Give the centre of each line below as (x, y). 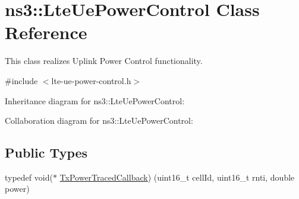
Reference (46, 32)
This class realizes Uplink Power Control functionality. (104, 61)
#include (21, 80)
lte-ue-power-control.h (91, 80)
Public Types (46, 153)
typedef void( (29, 177)
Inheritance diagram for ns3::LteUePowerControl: (95, 100)
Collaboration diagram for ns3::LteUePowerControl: (99, 121)
